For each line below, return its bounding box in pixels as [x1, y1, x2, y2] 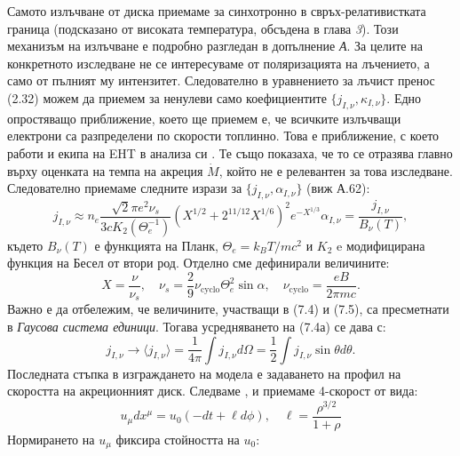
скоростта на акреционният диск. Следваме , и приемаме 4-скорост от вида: [7, 381, 418, 400]
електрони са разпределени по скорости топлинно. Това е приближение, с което [7, 126, 440, 145]
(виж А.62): [306, 179, 370, 197]
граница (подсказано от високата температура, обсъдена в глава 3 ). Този [7, 19, 399, 37]
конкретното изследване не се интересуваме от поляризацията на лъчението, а [7, 53, 430, 72]
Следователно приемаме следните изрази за [7, 179, 242, 197]
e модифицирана [337, 236, 425, 254]
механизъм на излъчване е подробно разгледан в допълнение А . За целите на [7, 36, 423, 55]
